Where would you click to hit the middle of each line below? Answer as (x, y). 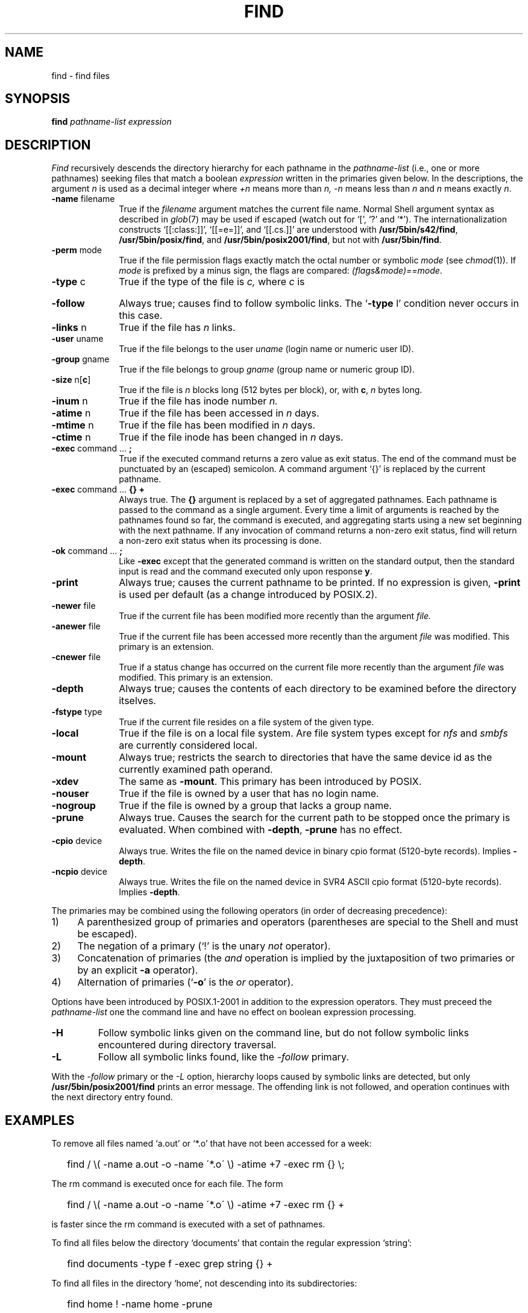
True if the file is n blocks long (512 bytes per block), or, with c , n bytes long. (271, 390)
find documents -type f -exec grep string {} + (170, 1264)
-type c (68, 282)
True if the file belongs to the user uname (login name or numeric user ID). (266, 349)
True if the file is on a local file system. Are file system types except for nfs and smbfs (313, 733)
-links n (69, 328)
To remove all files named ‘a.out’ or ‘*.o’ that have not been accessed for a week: (212, 1144)
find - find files (80, 75)
